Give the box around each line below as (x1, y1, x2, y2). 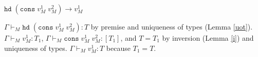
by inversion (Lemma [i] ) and (162, 33, 254, 43)
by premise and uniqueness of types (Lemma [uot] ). (90, 21, 253, 32)
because (106, 42, 131, 53)
